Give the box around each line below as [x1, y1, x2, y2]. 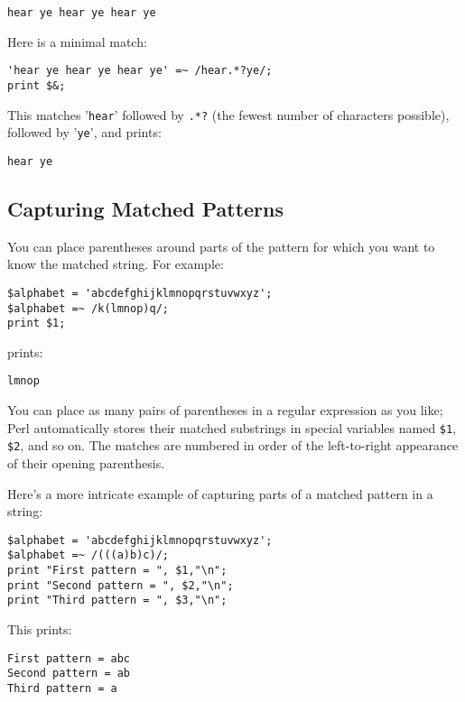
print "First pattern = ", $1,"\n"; [7, 564, 228, 577]
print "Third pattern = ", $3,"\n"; [7, 594, 228, 607]
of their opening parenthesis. [7, 454, 165, 473]
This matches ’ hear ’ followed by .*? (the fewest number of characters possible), [7, 105, 450, 124]
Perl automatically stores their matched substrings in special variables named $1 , [7, 418, 457, 437]
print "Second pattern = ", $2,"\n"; [7, 578, 234, 592]
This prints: [7, 620, 72, 639]
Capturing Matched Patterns [7, 194, 284, 222]
